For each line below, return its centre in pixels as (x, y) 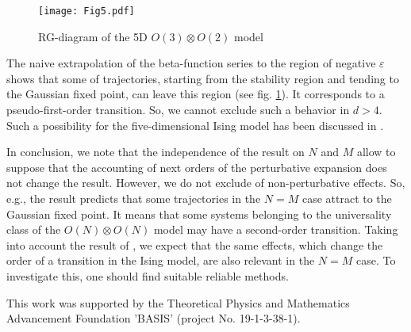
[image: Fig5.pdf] (86, 11)
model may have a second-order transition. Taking (276, 229)
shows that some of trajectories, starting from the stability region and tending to (203, 78)
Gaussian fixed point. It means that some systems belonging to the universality (199, 214)
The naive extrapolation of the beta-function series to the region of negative (191, 63)
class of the (34, 229)
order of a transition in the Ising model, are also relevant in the (161, 260)
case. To (376, 260)
